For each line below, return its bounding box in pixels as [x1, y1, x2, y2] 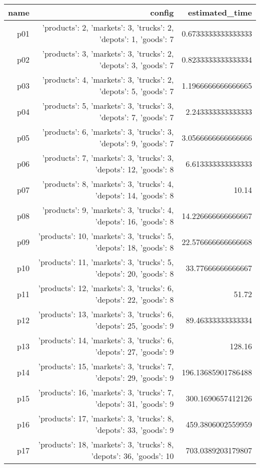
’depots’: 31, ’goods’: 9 [95, 398, 174, 409]
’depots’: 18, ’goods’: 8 [95, 242, 174, 253]
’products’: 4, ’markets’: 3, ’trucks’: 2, [42, 74, 174, 85]
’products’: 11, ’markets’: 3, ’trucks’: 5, [38, 256, 174, 268]
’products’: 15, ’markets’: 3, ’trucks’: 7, [38, 360, 174, 372]
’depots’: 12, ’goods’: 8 [95, 163, 174, 175]
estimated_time [188, 7, 252, 18]
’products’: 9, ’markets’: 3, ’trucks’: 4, [42, 204, 174, 215]
